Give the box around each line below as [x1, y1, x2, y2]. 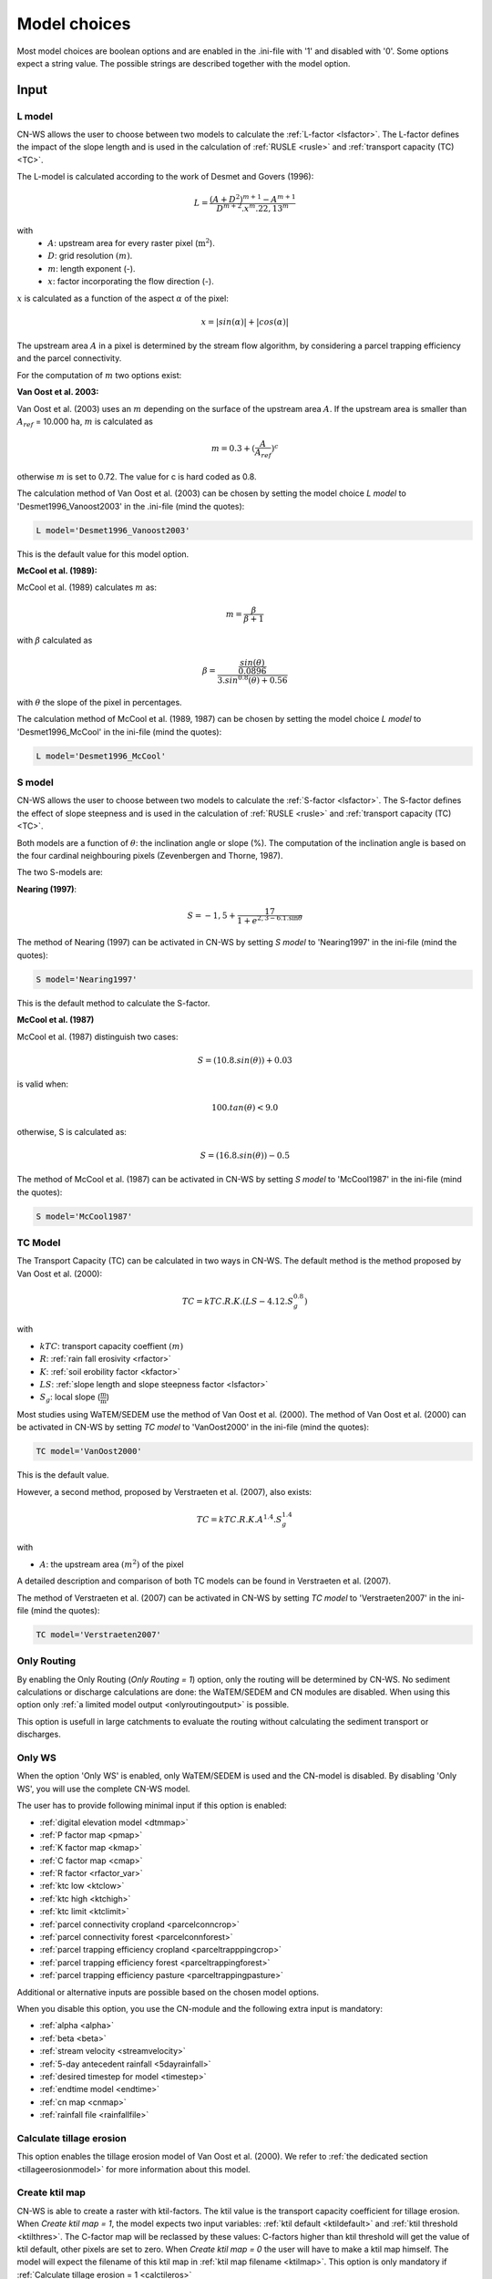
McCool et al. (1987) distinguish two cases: [16, 1031, 179, 1042]
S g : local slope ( [39, 1391, 101, 1405]
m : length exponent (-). [47, 263, 136, 273]
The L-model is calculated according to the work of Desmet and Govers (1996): [16, 171, 314, 182]
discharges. [16, 1728, 61, 1740]
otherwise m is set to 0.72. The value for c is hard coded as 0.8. [16, 470, 257, 482]
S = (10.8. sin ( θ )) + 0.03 [197, 1055, 293, 1066]
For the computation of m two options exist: [16, 369, 182, 380]
